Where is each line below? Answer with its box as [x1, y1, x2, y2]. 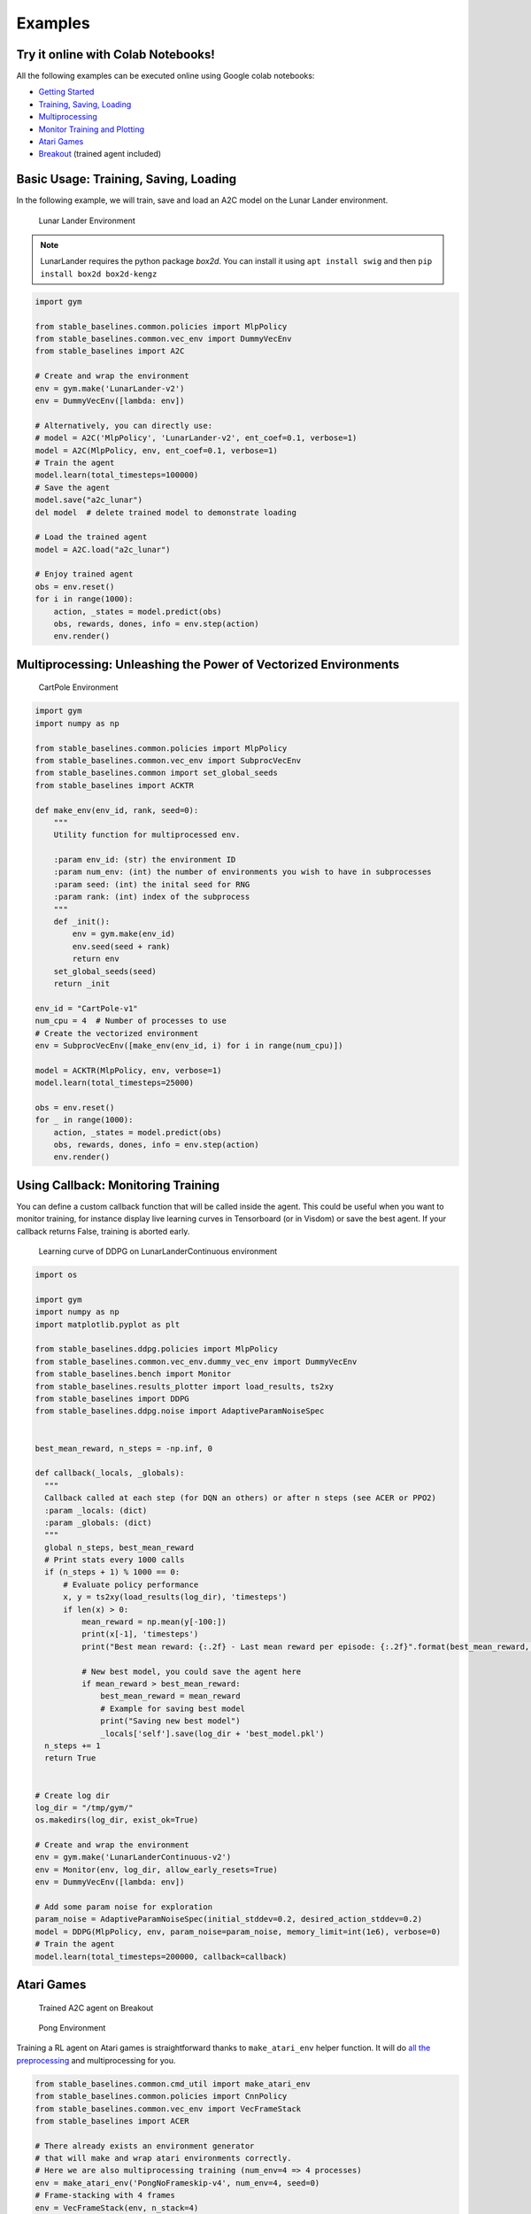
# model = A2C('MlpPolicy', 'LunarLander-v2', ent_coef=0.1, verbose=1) [35, 433, 358, 443]
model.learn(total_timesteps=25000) [35, 1078, 195, 1088]
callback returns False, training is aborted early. [16, 1226, 190, 1236]
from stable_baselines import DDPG [35, 1394, 189, 1404]
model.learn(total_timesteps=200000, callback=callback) [35, 1951, 288, 1962]
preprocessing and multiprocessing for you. [16, 2055, 176, 2065]
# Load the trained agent [35, 532, 148, 542]
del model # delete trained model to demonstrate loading [35, 507, 296, 517]
